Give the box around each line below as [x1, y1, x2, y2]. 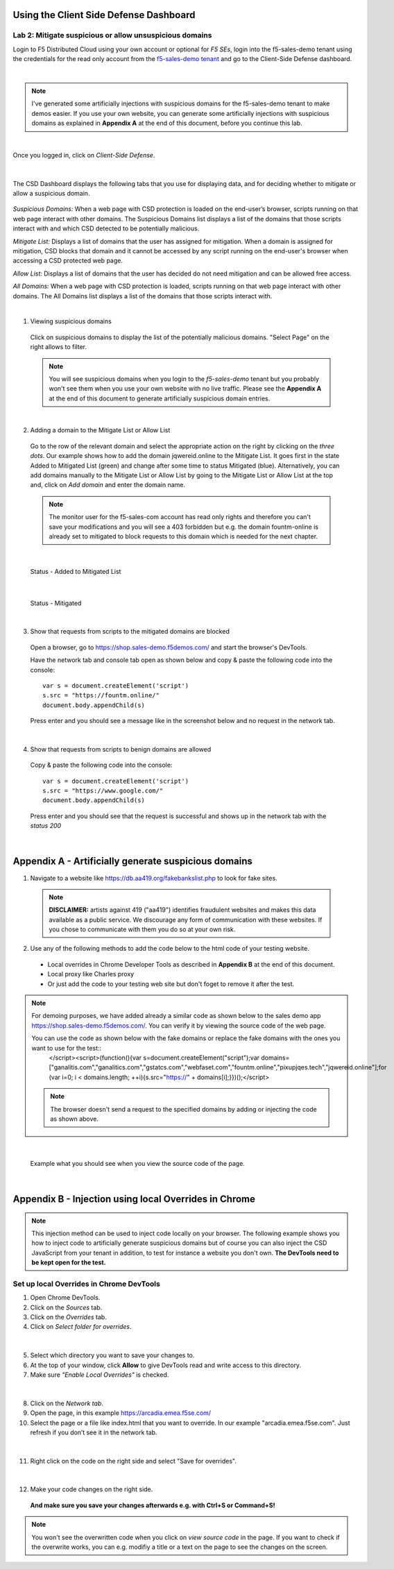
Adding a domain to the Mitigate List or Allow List [30, 426, 171, 434]
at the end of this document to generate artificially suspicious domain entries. [49, 394, 271, 402]
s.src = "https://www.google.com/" [42, 787, 164, 795]
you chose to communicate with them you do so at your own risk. [49, 925, 236, 933]
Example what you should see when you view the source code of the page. [30, 1159, 246, 1167]
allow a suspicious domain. [12, 189, 90, 198]
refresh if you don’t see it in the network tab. [30, 1428, 157, 1436]
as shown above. [50, 1114, 99, 1123]
